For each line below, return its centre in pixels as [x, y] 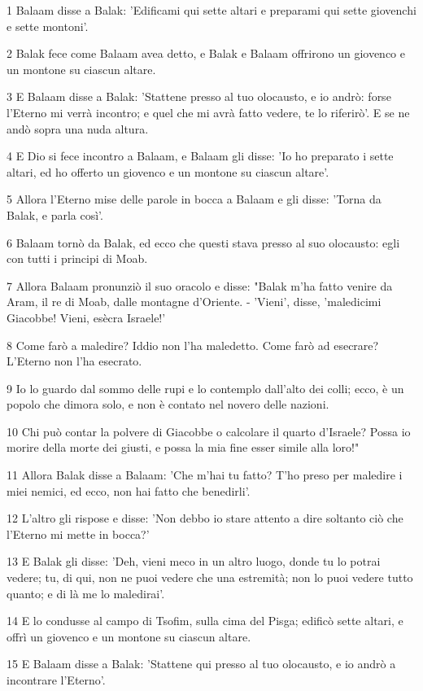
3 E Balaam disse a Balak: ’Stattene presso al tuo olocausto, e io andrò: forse [199, 96]
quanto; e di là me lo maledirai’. [86, 593]
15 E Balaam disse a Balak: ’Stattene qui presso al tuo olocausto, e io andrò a [201, 664]
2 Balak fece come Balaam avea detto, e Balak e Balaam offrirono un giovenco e [206, 53]
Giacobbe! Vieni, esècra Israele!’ [86, 317]
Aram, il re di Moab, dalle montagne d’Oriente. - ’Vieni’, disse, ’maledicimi [194, 302]
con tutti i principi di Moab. [77, 258]
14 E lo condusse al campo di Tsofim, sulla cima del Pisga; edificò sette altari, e [205, 621]
